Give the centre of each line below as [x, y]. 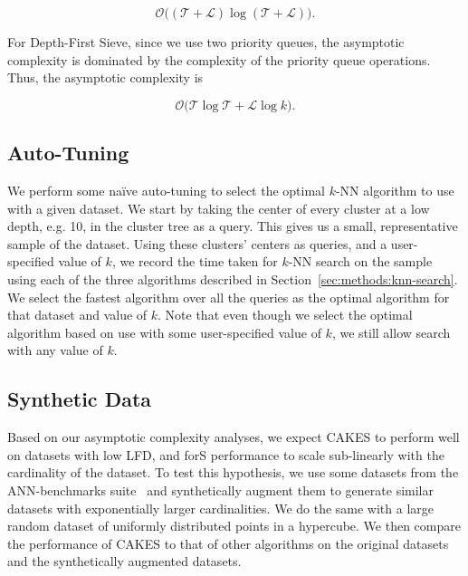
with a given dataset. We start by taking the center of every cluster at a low [219, 208]
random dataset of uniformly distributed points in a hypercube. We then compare [234, 526]
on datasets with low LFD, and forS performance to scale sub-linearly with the [226, 454]
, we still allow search [391, 332]
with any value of [55, 350]
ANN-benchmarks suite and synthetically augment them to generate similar [220, 490]
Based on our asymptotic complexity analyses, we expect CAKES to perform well [234, 437]
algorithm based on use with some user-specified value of [164, 332]
